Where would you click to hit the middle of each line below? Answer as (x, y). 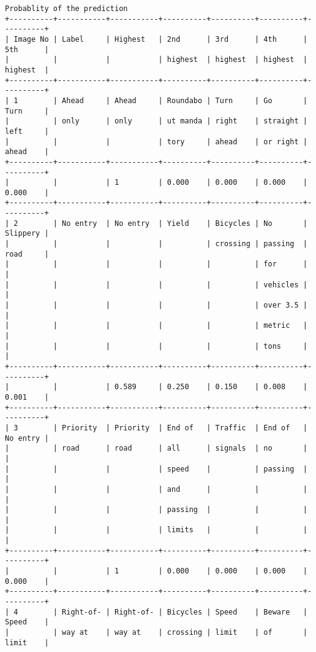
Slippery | (27, 234)
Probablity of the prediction (66, 9)
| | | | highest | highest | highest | (156, 60)
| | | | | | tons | (156, 346)
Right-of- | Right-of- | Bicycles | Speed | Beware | (185, 612)
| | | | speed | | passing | (156, 469)
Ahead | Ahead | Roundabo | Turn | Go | (185, 100)
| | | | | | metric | (156, 326)
